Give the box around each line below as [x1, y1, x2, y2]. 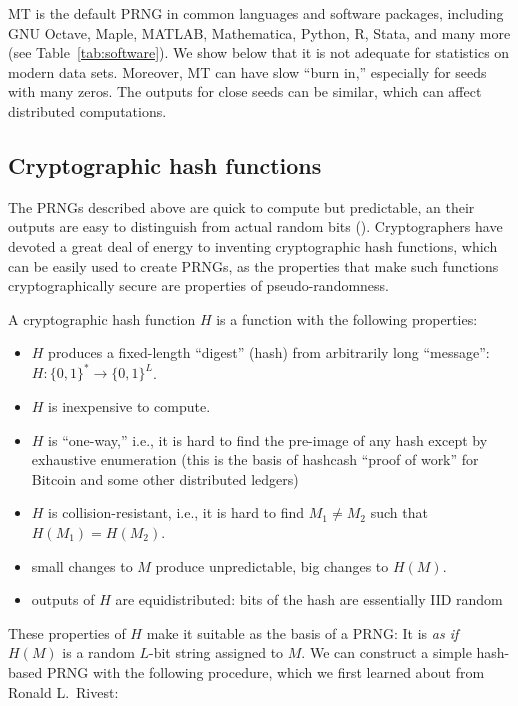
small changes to [31, 555, 133, 576]
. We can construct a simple [301, 642, 472, 663]
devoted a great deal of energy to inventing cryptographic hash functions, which [8, 235, 498, 256]
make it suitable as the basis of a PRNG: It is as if [146, 622, 459, 643]
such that [370, 502, 428, 523]
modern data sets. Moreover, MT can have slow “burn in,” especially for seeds [8, 61, 487, 82]
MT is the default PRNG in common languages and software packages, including [8, 3, 504, 23]
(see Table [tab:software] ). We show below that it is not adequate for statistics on [8, 42, 510, 63]
